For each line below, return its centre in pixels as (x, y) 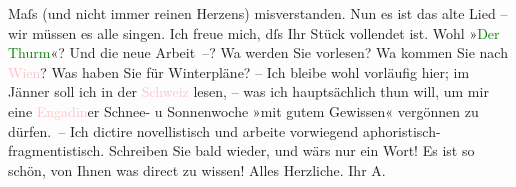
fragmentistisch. (56, 150)
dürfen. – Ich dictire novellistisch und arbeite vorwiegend (183, 130)
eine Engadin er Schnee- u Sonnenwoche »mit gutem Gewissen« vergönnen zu (243, 110)
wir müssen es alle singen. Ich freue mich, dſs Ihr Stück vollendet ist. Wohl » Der (254, 32)
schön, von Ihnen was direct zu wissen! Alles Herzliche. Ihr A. (197, 169)
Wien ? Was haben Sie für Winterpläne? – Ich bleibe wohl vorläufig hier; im (239, 71)
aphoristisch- (401, 130)
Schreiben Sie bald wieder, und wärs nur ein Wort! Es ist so (291, 150)
